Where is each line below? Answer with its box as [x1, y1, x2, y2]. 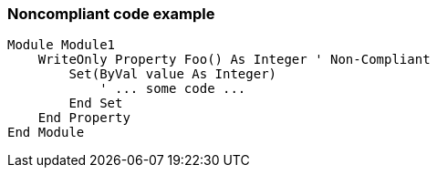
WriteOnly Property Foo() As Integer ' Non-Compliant [37, 52, 431, 67]
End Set [68, 96, 123, 111]
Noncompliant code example [7, 5, 215, 23]
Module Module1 [7, 37, 116, 53]
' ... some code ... [99, 81, 246, 97]
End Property [37, 110, 130, 126]
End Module [7, 125, 85, 140]
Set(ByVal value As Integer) [68, 67, 277, 82]
